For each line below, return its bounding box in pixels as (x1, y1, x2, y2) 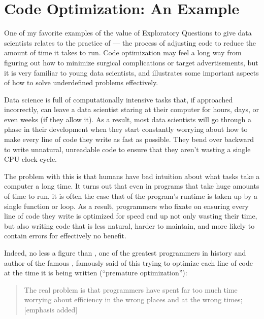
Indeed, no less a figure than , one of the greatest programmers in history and (4, 247, 246, 258)
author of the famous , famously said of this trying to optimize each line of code (4, 257, 253, 268)
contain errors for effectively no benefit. (4, 230, 126, 241)
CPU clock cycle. (4, 154, 57, 164)
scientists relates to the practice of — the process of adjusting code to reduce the (4, 37, 256, 48)
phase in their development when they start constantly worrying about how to (4, 124, 248, 134)
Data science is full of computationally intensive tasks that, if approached (4, 94, 233, 104)
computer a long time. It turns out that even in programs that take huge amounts (4, 181, 259, 191)
